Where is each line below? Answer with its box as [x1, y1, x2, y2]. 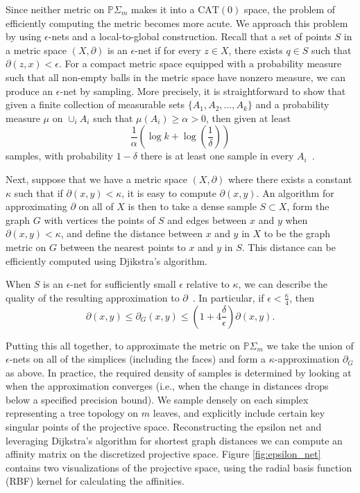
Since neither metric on [6, 2, 105, 16]
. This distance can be [241, 239, 336, 254]
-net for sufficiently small [70, 277, 176, 291]
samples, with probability [6, 148, 113, 163]
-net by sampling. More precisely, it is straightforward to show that [60, 83, 346, 98]
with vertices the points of [44, 212, 155, 227]
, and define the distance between [60, 226, 203, 241]
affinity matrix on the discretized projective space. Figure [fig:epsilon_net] [6, 447, 321, 461]
